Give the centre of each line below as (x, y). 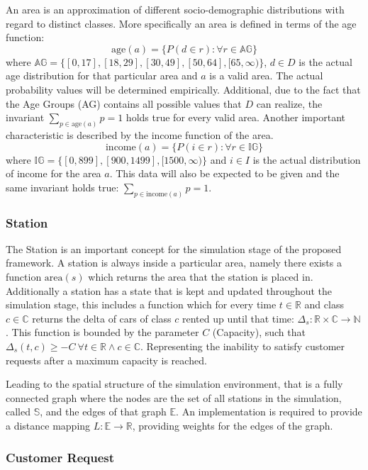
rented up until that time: (238, 318)
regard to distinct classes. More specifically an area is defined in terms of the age (181, 23)
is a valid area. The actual (266, 75)
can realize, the (289, 103)
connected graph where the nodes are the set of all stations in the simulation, (174, 397)
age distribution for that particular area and (102, 75)
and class (324, 304)
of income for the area (54, 173)
